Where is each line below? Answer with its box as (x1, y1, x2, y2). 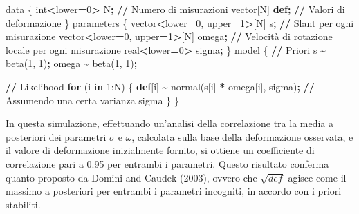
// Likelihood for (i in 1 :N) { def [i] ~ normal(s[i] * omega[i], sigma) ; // (6, 79, 315, 93)
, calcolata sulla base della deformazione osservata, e (131, 129, 353, 144)
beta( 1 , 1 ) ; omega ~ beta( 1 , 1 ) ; (6, 56, 138, 70)
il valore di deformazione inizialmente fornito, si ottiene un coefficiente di (6, 143, 315, 157)
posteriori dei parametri (6, 129, 107, 144)
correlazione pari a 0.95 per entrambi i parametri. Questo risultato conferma (6, 156, 329, 171)
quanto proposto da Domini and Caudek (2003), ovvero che (6, 170, 257, 184)
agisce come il (288, 170, 347, 184)
